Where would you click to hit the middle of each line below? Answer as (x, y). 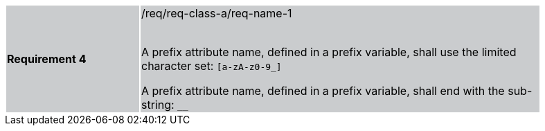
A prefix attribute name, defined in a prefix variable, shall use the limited (329, 52)
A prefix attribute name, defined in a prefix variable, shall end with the (323, 91)
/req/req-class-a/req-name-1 (217, 13)
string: (158, 105)
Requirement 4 (47, 59)
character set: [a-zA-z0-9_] (212, 66)
